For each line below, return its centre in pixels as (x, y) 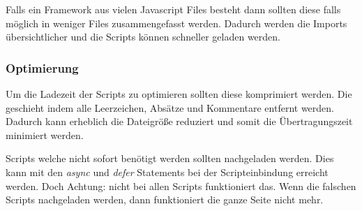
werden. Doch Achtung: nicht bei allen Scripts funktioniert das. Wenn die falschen (181, 185)
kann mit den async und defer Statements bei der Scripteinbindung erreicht (167, 172)
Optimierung (42, 67)
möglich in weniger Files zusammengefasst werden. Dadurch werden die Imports (176, 23)
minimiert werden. (45, 134)
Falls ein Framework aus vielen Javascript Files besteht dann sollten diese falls (173, 9)
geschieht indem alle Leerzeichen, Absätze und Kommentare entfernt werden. (170, 107)
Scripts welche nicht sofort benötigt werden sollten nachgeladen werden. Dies (170, 158)
